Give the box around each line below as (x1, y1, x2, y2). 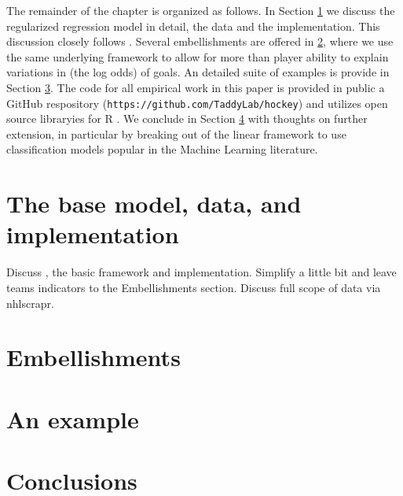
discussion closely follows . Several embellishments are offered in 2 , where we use (6, 33, 394, 50)
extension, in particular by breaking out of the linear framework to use (6, 125, 346, 142)
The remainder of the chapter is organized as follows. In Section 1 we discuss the (6, 2, 395, 18)
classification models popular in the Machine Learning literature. (6, 141, 318, 157)
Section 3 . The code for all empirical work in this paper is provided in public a (6, 79, 385, 95)
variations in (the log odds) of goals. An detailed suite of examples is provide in (6, 64, 390, 80)
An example (6, 402, 139, 435)
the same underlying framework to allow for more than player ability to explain (6, 48, 389, 65)
